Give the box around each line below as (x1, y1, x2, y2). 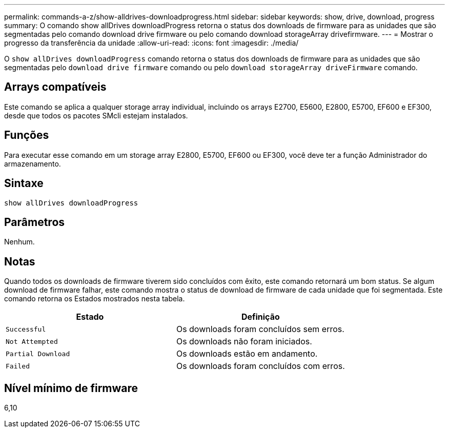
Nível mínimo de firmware (4, 381, 138, 395)
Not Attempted (6, 337, 58, 345)
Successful (6, 325, 46, 333)
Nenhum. (4, 237, 35, 246)
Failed (6, 362, 30, 370)
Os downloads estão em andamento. (176, 348, 318, 359)
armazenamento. (4, 159, 61, 168)
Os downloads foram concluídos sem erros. (176, 324, 344, 335)
